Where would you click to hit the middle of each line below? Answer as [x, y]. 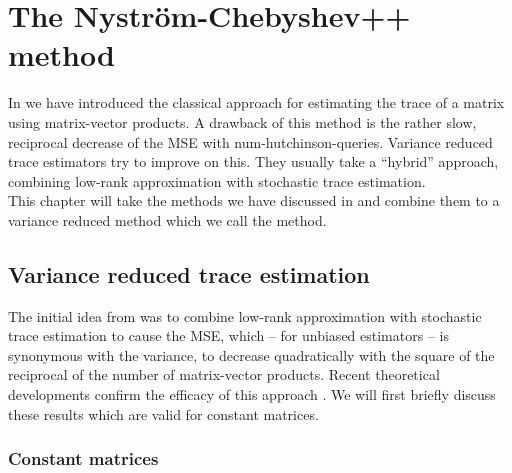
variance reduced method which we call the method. [167, 219]
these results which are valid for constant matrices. [163, 413]
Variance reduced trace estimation [189, 273]
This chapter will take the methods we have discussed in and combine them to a [254, 200]
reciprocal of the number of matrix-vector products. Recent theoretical [224, 374]
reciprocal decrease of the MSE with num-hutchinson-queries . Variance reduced [250, 141]
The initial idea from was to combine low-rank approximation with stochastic [245, 315]
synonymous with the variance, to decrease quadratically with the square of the [251, 354]
